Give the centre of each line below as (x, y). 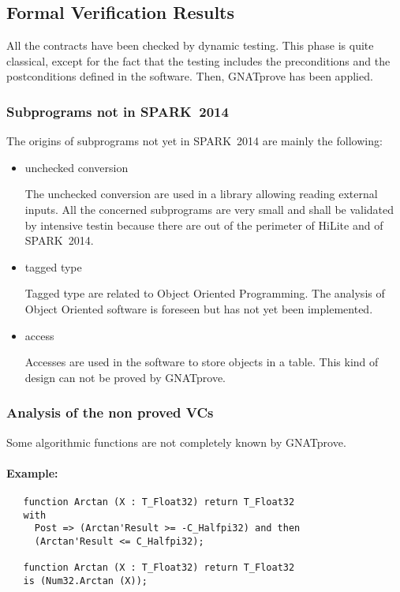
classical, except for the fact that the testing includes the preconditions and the (198, 60)
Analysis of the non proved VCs (110, 412)
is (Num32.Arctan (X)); (85, 581)
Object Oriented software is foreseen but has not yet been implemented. (199, 308)
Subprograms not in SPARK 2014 (118, 111)
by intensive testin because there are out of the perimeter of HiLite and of (204, 225)
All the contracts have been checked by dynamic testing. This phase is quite (190, 45)
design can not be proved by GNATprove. (125, 377)
